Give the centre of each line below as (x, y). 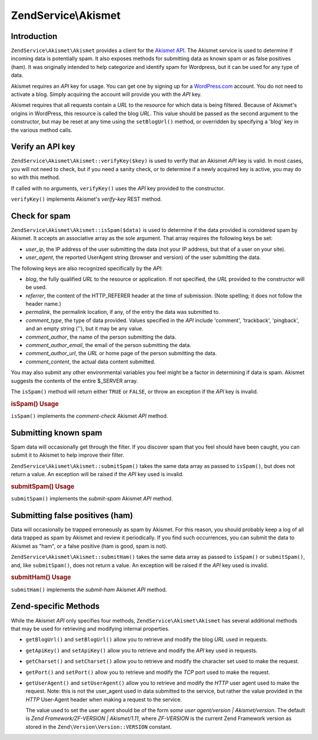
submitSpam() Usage (43, 486)
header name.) (44, 304)
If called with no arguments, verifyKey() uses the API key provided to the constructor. (118, 188)
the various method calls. (42, 130)
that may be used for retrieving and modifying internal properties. (90, 628)
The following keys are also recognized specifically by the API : (87, 268)
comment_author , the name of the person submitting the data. (101, 337)
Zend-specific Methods (55, 606)
